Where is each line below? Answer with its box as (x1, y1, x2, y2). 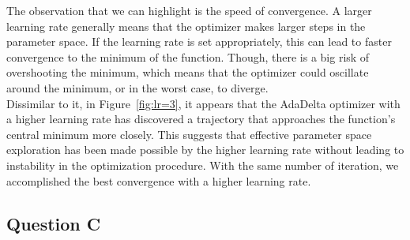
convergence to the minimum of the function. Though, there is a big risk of (6, 48, 370, 65)
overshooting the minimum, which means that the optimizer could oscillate (6, 64, 369, 81)
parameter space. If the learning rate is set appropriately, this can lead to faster (6, 33, 392, 50)
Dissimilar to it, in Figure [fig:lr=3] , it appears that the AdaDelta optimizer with (6, 95, 401, 111)
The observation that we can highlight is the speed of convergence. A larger (6, 2, 372, 18)
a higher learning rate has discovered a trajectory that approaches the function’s (6, 111, 396, 127)
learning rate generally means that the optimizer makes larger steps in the (6, 17, 366, 34)
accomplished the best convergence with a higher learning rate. (6, 172, 311, 189)
